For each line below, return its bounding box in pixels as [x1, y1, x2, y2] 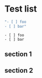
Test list [4, 3, 37, 15]
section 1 [4, 50, 32, 59]
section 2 [4, 66, 33, 75]
